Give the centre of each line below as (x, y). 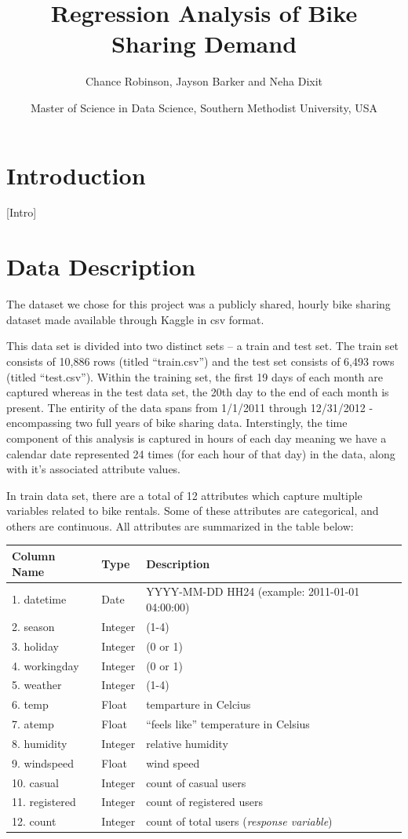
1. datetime (39, 599)
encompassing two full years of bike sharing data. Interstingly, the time (177, 423)
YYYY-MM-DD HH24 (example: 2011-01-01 (253, 591)
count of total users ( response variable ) (239, 821)
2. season (33, 626)
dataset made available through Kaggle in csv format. (135, 319)
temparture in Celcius (199, 704)
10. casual (35, 782)
